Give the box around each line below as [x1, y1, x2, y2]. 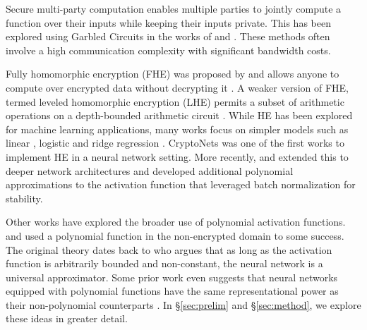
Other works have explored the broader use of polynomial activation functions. [6, 214, 346, 229]
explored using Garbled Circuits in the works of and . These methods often [6, 29, 330, 44]
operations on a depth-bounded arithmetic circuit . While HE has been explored [6, 108, 353, 123]
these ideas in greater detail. [6, 311, 128, 326]
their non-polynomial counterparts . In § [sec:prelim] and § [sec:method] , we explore [6, 297, 361, 312]
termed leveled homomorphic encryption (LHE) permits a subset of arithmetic [6, 94, 344, 109]
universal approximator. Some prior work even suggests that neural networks [6, 269, 338, 284]
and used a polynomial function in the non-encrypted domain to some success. [6, 228, 344, 243]
